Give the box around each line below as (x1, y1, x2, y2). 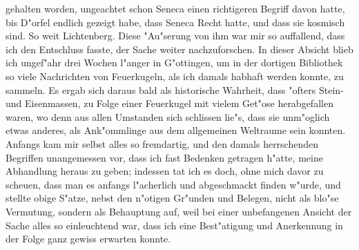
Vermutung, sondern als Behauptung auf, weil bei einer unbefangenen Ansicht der (6, 204, 352, 218)
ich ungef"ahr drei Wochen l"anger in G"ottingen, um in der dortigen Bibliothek (6, 55, 343, 70)
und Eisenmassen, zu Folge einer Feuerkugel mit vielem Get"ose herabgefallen (6, 96, 333, 110)
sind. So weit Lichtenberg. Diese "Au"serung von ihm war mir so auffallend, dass (6, 28, 345, 43)
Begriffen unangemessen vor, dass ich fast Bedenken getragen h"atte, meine (6, 150, 323, 164)
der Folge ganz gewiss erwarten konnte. (6, 231, 171, 246)
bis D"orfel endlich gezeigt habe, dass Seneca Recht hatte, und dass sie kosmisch (6, 15, 345, 29)
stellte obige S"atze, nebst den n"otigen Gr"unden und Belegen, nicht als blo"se (6, 191, 339, 205)
